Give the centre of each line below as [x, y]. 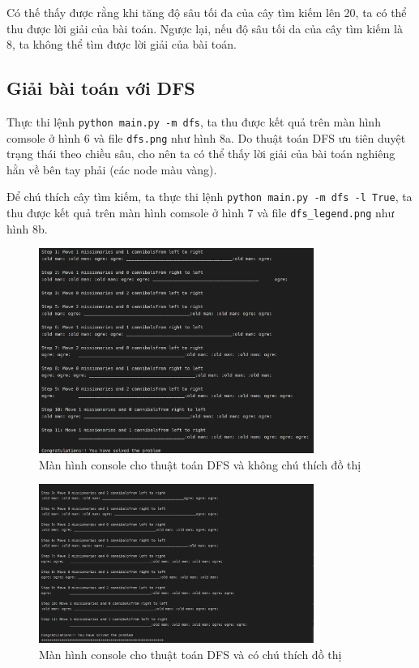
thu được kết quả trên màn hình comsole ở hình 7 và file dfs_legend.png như [201, 213]
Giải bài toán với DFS [101, 88]
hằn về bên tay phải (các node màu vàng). [112, 169]
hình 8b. [27, 228]
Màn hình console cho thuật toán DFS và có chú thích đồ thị [190, 654]
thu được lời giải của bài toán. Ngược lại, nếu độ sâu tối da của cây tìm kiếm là [205, 28]
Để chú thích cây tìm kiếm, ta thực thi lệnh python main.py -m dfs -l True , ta [209, 197]
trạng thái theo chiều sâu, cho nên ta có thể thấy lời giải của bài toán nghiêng [201, 154]
